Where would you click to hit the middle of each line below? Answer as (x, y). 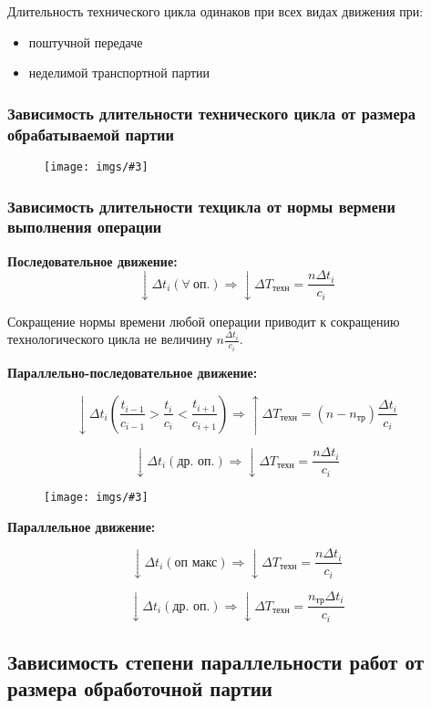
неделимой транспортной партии (119, 73)
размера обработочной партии (140, 688)
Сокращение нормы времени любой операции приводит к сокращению (204, 321)
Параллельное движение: (82, 526)
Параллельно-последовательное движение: (133, 372)
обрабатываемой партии (91, 134)
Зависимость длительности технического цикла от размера (211, 113)
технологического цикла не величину (110, 339)
